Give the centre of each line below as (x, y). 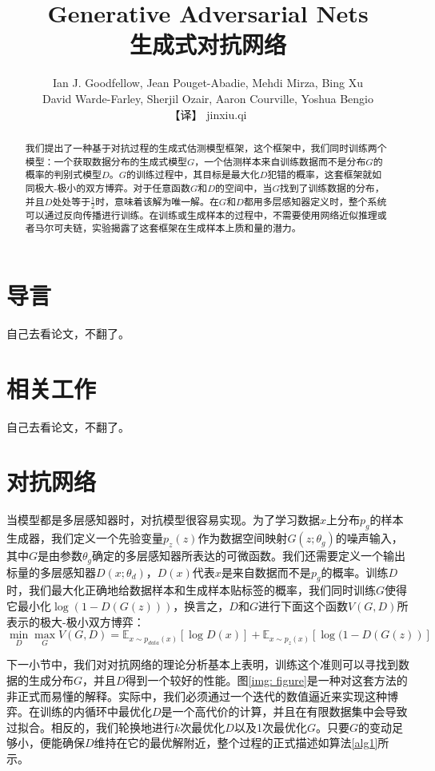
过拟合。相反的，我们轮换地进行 (90, 727)
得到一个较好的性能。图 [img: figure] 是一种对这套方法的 (266, 680)
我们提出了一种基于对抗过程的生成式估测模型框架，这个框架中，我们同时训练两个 (206, 147)
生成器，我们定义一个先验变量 (85, 538)
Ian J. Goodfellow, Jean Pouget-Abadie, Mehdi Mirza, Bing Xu (208, 83)
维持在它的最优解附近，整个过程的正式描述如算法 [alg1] (236, 743)
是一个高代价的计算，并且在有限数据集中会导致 (284, 711)
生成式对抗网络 (208, 44)
